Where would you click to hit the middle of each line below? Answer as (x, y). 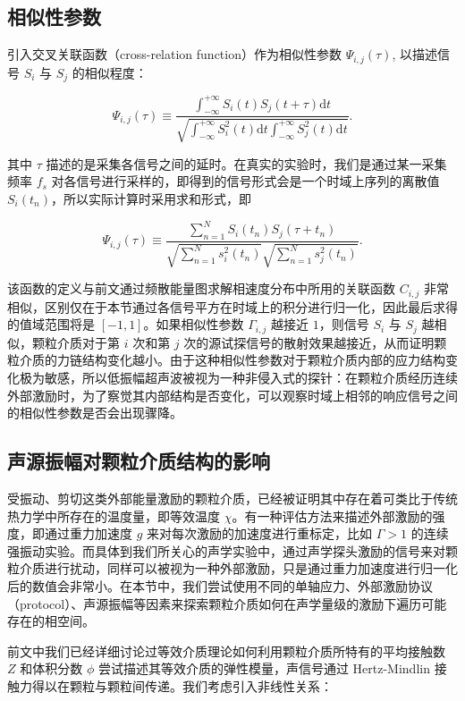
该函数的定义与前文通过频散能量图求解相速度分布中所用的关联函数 (201, 288)
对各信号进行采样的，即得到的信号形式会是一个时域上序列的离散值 (245, 181)
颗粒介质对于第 (76, 342)
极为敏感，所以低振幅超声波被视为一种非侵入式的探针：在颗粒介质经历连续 (238, 378)
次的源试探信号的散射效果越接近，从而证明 (309, 342)
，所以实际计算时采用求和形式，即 (151, 199)
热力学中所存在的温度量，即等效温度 (114, 515)
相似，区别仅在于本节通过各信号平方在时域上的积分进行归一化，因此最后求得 (232, 306)
